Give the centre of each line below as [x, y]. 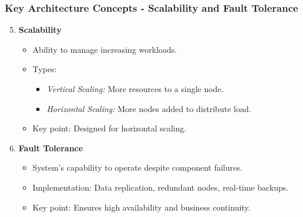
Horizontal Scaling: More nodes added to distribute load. [149, 108]
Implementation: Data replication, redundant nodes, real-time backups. [161, 187]
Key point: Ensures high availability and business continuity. [142, 207]
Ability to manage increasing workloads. [105, 49]
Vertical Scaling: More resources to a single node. [135, 89]
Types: [45, 69]
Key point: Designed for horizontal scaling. [110, 128]
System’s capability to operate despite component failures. [137, 167]
